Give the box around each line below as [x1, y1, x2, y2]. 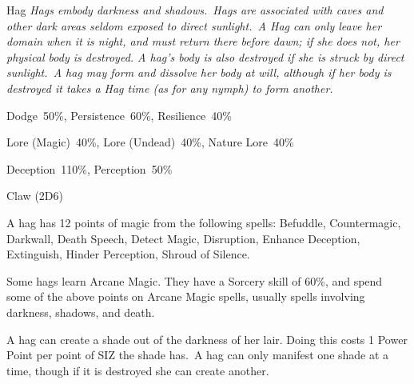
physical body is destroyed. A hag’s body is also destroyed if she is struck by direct [6, 48, 404, 65]
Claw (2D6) [6, 187, 63, 204]
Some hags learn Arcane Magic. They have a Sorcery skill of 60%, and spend [6, 272, 383, 289]
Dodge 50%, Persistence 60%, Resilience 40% [6, 106, 232, 123]
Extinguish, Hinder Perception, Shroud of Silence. [6, 246, 250, 262]
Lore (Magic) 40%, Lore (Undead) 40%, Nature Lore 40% [6, 134, 294, 150]
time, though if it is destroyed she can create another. [6, 362, 269, 378]
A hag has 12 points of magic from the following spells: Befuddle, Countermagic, [6, 214, 401, 230]
